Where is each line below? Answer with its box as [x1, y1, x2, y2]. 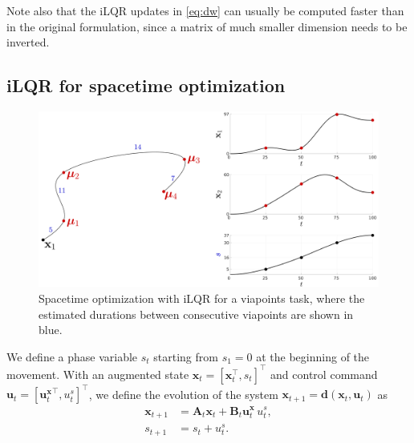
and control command [270, 365, 378, 382]
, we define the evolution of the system [88, 385, 278, 402]
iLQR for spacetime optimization [6, 73, 286, 98]
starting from [153, 348, 218, 364]
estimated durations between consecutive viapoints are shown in [39, 305, 354, 322]
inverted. [6, 34, 50, 50]
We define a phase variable [6, 348, 138, 364]
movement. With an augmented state [6, 365, 189, 382]
